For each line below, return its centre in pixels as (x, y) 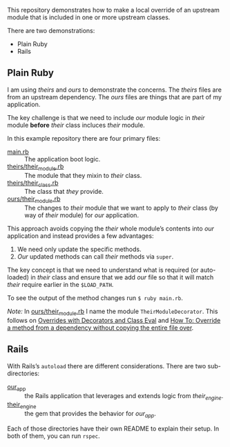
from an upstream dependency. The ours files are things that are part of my (115, 97)
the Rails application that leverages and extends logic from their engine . (124, 396)
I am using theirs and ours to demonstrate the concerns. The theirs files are (115, 90)
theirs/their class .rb (33, 183)
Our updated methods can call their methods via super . (95, 257)
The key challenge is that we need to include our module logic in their (106, 117)
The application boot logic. (63, 159)
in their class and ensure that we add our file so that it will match (122, 277)
